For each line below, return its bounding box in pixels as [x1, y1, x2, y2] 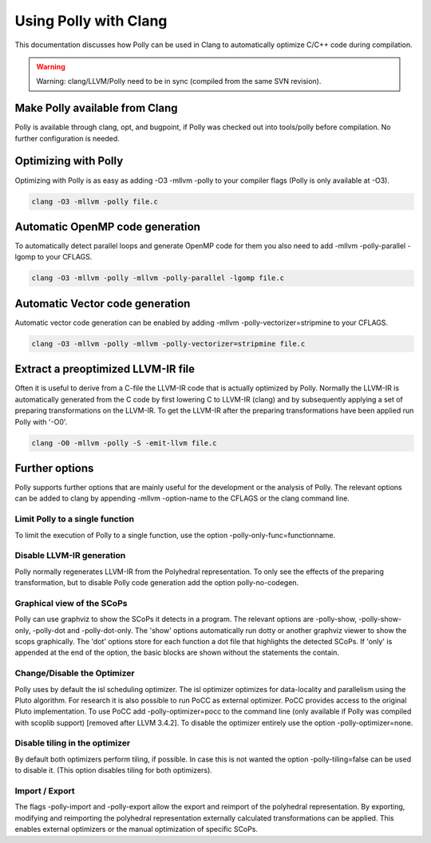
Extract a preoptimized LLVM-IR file [14, 362, 196, 376]
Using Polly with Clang [14, 12, 168, 30]
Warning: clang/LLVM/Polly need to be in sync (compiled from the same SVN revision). [36, 77, 322, 86]
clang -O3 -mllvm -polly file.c [31, 196, 159, 206]
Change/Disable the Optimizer [14, 667, 135, 679]
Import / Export [14, 786, 75, 797]
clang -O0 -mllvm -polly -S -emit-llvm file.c [31, 438, 217, 447]
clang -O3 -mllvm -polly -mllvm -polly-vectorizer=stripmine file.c [31, 339, 306, 348]
